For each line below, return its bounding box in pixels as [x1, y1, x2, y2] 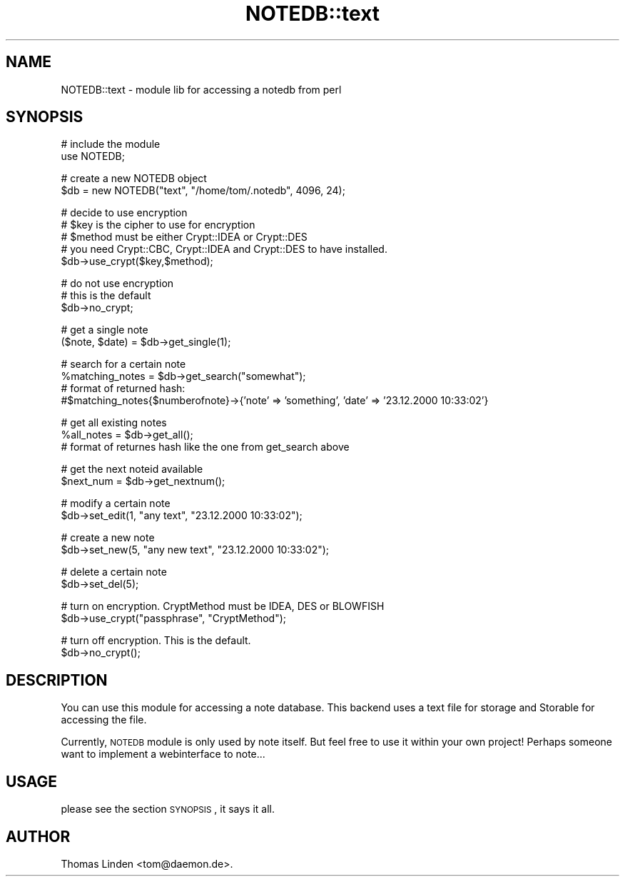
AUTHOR [6, 827, 71, 846]
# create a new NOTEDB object [61, 172, 207, 185]
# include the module [61, 138, 161, 151]
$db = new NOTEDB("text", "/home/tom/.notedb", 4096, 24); [61, 184, 345, 197]
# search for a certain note [61, 358, 186, 371]
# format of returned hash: [61, 382, 186, 395]
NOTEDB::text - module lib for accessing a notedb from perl [61, 83, 342, 96]
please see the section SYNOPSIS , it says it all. [61, 803, 275, 816]
